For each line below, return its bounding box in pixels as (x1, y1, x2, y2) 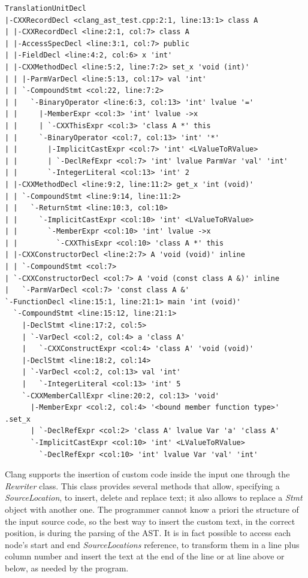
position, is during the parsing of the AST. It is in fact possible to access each (5, 526, 291, 539)
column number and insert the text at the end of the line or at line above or (5, 550, 285, 562)
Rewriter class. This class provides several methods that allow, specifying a (5, 479, 280, 492)
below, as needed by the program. (5, 561, 129, 574)
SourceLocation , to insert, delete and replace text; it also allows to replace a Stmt (5, 491, 303, 504)
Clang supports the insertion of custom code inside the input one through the (5, 468, 290, 480)
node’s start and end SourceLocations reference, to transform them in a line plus (5, 538, 300, 550)
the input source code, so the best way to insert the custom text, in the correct (5, 515, 295, 527)
